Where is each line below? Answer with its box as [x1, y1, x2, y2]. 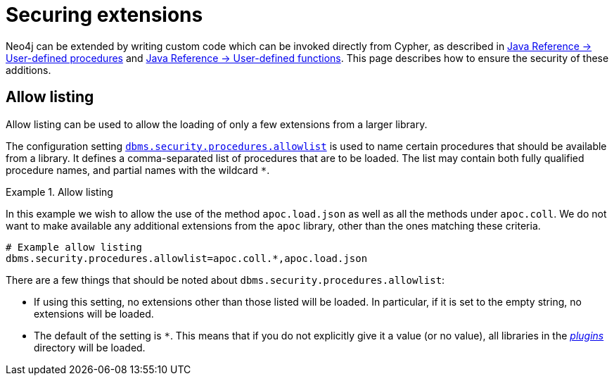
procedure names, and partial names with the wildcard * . [6, 163, 270, 176]
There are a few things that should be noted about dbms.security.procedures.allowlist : [6, 273, 445, 286]
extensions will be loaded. [34, 307, 154, 320]
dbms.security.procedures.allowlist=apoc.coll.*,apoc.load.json [6, 252, 368, 264]
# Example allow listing [6, 241, 142, 253]
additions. [6, 63, 51, 76]
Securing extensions [6, 3, 203, 27]
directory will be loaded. [34, 341, 146, 354]
